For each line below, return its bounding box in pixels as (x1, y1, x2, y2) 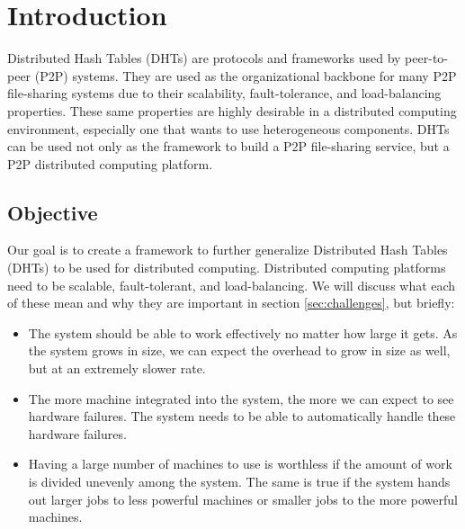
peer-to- (405, 49, 448, 67)
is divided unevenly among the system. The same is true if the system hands (28, 472, 451, 491)
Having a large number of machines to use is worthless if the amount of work (28, 454, 452, 473)
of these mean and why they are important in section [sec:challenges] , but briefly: (7, 293, 455, 312)
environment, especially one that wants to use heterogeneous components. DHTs (7, 119, 450, 138)
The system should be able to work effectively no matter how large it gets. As (28, 323, 458, 342)
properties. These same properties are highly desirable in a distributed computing (7, 101, 457, 120)
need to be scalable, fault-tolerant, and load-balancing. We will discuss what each (7, 275, 456, 294)
